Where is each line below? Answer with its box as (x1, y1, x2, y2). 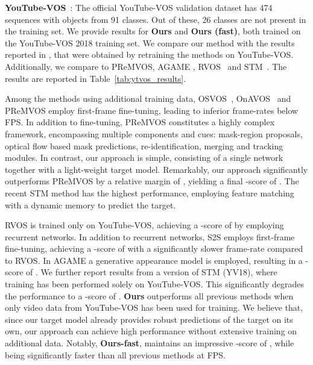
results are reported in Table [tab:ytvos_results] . (5, 72, 186, 84)
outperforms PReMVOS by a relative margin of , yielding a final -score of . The (5, 175, 299, 187)
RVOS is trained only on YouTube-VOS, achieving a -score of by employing (5, 219, 284, 231)
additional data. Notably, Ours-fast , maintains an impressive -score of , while (5, 337, 294, 349)
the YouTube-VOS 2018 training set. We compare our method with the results (5, 36, 295, 49)
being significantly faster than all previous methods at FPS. (5, 348, 226, 361)
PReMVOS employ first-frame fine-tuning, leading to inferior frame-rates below (5, 104, 299, 116)
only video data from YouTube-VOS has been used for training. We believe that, (5, 301, 303, 314)
